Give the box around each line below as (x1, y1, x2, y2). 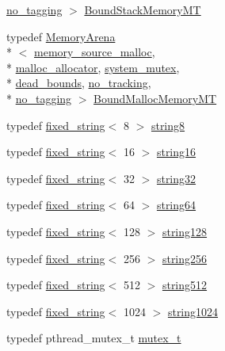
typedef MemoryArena (6, 28, 116, 44)
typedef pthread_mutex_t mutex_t (6, 330, 181, 346)
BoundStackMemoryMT (84, 2, 201, 17)
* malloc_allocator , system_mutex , (6, 59, 180, 75)
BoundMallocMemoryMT (93, 90, 217, 106)
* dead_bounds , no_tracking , (6, 74, 151, 91)
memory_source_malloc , (34, 44, 155, 60)
